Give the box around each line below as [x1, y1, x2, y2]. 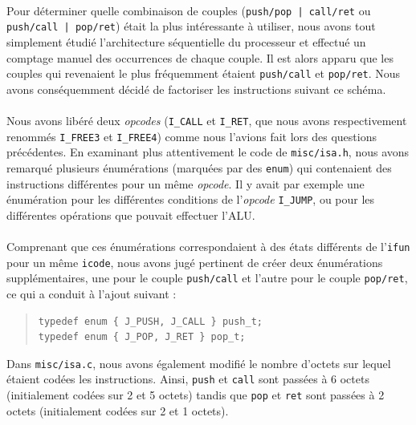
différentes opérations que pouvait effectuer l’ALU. [6, 206, 255, 223]
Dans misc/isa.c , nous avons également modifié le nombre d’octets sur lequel [6, 354, 391, 371]
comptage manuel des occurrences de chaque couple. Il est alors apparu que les [6, 49, 394, 66]
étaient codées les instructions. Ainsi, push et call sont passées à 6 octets [6, 370, 369, 387]
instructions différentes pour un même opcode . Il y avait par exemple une [6, 175, 365, 192]
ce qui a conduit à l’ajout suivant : [6, 285, 177, 302]
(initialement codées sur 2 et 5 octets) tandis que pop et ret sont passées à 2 [6, 387, 385, 403]
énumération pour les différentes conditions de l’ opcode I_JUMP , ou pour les [6, 191, 375, 208]
